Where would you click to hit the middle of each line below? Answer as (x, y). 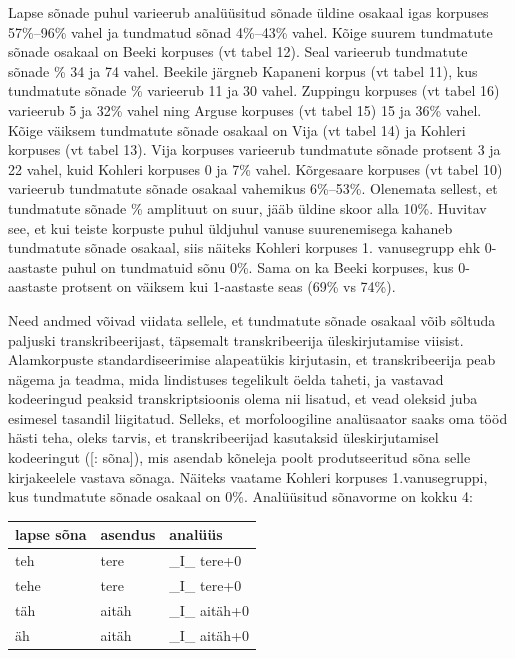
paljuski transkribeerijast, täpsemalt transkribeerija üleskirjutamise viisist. (236, 339)
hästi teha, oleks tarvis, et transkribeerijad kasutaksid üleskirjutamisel (223, 437)
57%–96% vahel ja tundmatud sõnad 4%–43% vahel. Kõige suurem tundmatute (250, 31)
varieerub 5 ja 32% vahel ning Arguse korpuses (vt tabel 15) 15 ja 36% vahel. (245, 109)
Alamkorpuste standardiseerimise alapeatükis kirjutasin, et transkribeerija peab (252, 359)
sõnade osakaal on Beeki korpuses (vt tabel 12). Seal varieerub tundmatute (238, 51)
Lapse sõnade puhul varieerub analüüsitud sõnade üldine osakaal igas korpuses (248, 12)
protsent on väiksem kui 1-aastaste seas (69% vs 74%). (228, 286)
